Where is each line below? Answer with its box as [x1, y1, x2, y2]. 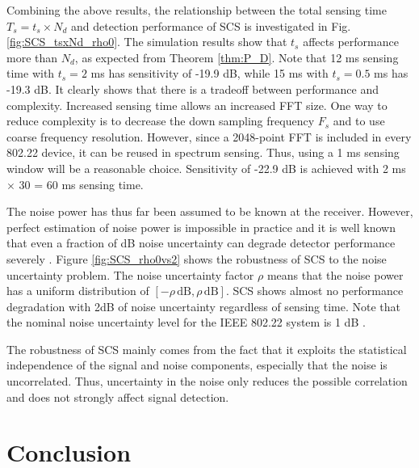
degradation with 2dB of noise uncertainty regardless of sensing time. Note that [6, 297, 401, 314]
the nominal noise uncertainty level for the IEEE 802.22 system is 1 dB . [6, 314, 366, 331]
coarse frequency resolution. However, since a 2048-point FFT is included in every [6, 128, 412, 145]
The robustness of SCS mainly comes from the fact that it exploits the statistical [6, 340, 407, 357]
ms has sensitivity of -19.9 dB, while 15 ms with [90, 65, 329, 82]
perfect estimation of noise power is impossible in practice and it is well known [6, 218, 396, 235]
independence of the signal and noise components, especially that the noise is [6, 356, 388, 373]
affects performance [303, 33, 399, 50]
